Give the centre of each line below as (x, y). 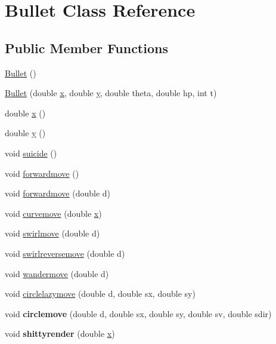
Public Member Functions (86, 47)
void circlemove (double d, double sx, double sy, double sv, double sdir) (138, 313)
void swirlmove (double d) (52, 233)
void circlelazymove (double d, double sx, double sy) (100, 294)
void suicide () (31, 153)
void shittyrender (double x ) (60, 334)
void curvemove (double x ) (53, 213)
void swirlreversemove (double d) (65, 253)
